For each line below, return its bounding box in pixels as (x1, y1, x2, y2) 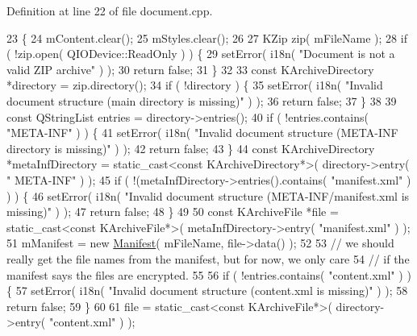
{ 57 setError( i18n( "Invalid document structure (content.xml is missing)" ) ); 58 (6, 282, 408, 299)
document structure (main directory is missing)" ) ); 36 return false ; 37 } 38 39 (6, 92, 397, 109)
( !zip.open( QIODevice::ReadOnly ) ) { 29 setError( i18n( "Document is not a (6, 45, 395, 62)
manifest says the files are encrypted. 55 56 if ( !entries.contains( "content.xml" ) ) (6, 266, 411, 283)
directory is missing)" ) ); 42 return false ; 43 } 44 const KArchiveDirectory (6, 139, 375, 156)
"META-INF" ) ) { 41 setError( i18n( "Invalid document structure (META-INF (6, 124, 398, 141)
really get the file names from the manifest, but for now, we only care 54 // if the (6, 250, 410, 267)
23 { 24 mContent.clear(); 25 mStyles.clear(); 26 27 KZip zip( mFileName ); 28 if (6, 29, 407, 46)
